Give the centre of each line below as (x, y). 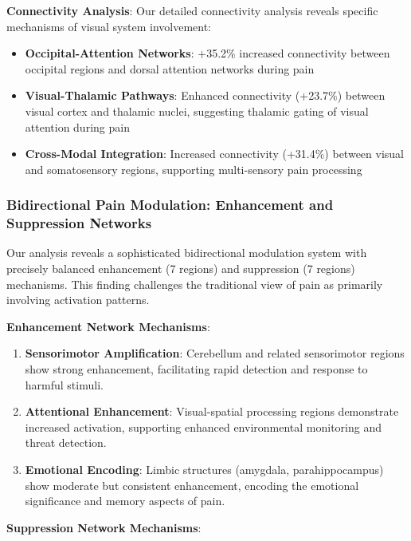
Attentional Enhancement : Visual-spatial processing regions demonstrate (212, 411)
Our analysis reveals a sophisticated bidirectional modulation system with (187, 253)
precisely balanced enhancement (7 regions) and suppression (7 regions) (181, 269)
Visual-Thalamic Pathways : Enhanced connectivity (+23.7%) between (205, 95)
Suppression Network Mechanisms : (104, 527)
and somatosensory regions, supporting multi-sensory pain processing (194, 169)
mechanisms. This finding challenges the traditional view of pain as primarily (195, 284)
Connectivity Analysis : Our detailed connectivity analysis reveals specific (192, 10)
